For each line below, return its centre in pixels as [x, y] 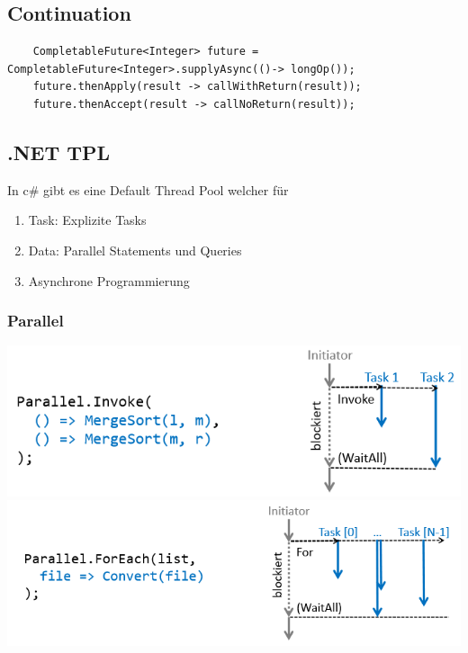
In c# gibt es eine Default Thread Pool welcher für [148, 189]
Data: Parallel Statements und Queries [135, 250]
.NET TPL [59, 152]
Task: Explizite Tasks [87, 220]
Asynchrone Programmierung [109, 280]
